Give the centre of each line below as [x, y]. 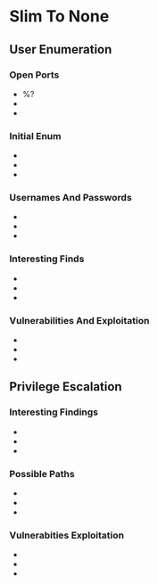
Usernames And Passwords [71, 198]
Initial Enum [35, 136]
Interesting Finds [47, 259]
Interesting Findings [54, 412]
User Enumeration [61, 49]
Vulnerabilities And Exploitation [79, 320]
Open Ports [34, 75]
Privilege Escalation [66, 387]
